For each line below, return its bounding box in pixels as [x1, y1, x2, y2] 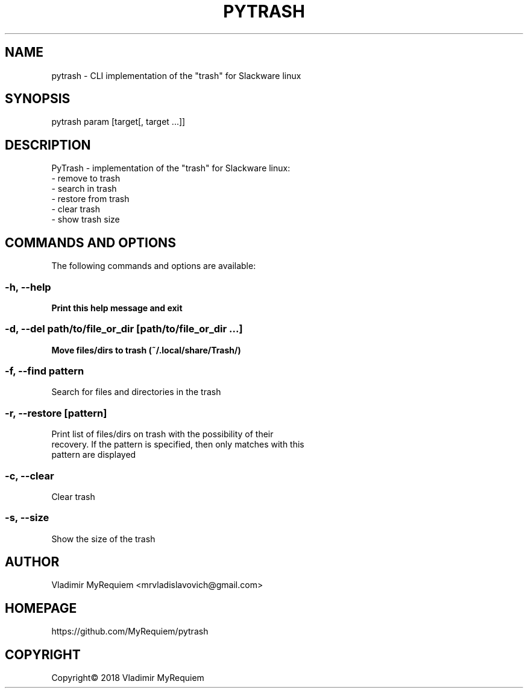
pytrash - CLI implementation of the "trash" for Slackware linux [51, 70, 301, 81]
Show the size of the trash [51, 533, 156, 544]
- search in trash [51, 183, 117, 194]
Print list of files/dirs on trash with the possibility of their [51, 429, 274, 440]
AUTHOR [5, 554, 60, 570]
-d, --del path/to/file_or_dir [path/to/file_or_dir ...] [5, 323, 243, 335]
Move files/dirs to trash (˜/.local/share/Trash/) [51, 344, 241, 355]
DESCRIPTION [5, 137, 91, 153]
